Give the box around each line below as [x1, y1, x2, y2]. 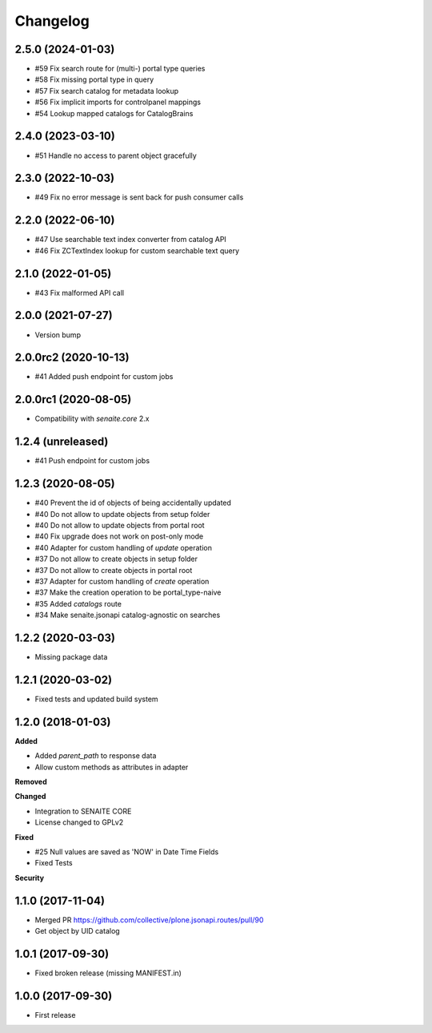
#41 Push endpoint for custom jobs [34, 456, 150, 466]
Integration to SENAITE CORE [34, 806, 132, 816]
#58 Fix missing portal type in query [34, 75, 154, 84]
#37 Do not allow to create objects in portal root [34, 565, 193, 575]
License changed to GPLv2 [34, 817, 124, 827]
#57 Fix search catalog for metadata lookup [34, 86, 179, 95]
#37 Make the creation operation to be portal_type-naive [34, 587, 222, 597]
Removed [14, 777, 47, 786]
